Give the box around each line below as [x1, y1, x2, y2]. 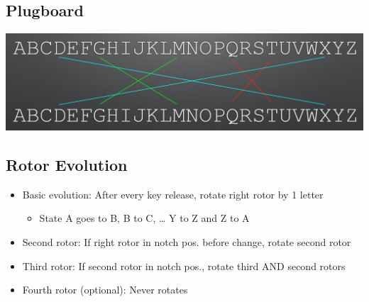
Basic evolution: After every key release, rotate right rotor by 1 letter [22, 186, 324, 201]
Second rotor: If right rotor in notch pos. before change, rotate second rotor [22, 235, 351, 250]
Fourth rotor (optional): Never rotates [22, 282, 188, 297]
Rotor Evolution [6, 154, 128, 176]
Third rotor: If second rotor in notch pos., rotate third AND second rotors [22, 258, 346, 273]
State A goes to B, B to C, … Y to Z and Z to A [39, 211, 250, 225]
